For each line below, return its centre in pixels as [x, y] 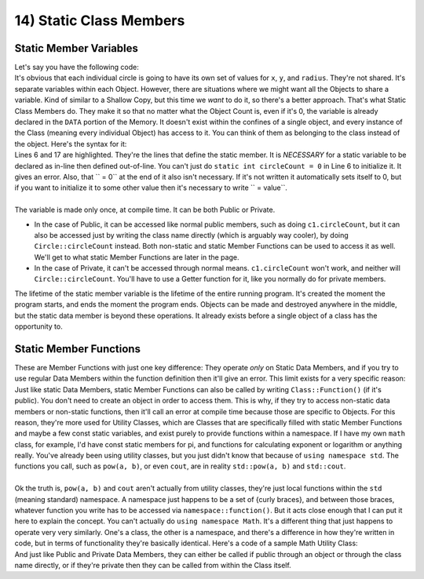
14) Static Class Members [100, 20]
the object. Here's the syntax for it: [71, 144]
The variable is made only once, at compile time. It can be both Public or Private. [145, 210]
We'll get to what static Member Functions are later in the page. [137, 257]
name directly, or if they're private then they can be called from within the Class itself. [153, 565]
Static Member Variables [77, 48]
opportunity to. [38, 326]
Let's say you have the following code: [77, 67]
